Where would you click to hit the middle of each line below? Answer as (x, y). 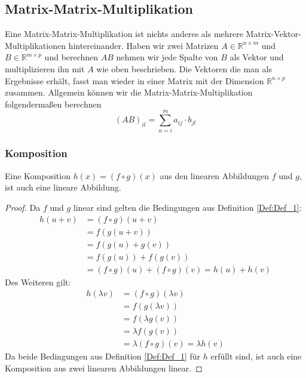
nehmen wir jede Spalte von (167, 57)
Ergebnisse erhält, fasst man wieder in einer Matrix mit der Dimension (134, 80)
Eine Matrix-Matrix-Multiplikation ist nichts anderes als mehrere (124, 34)
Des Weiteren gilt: (38, 282)
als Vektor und (257, 57)
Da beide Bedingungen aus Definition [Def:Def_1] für (103, 356)
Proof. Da (23, 207)
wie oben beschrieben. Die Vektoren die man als (184, 68)
